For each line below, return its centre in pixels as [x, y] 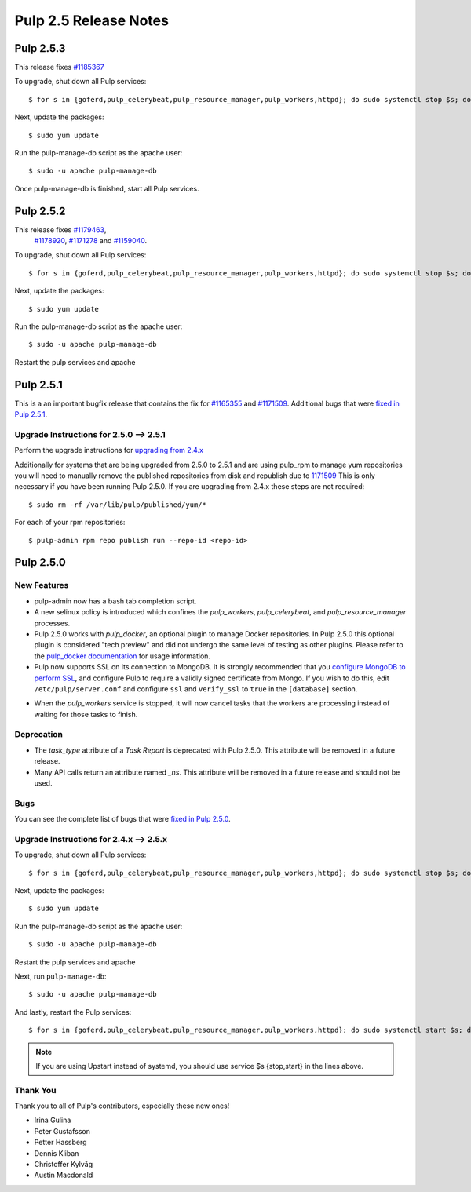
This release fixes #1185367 [60, 67]
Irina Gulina [53, 1120]
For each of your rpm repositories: [70, 523]
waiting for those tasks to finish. [86, 714]
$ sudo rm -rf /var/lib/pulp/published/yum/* [118, 505]
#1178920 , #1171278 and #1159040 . [91, 241]
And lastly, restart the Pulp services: [73, 1012]
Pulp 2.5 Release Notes [91, 20]
